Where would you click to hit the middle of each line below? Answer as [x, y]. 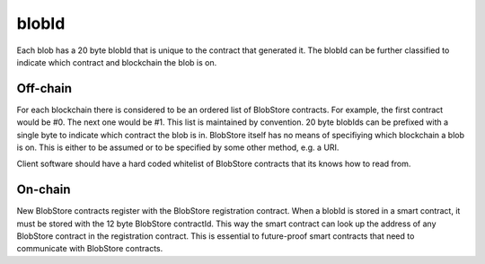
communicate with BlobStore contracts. [90, 249]
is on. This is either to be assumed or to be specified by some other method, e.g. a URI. [178, 147]
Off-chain [44, 88]
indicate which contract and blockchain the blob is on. [117, 62]
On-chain [44, 190]
